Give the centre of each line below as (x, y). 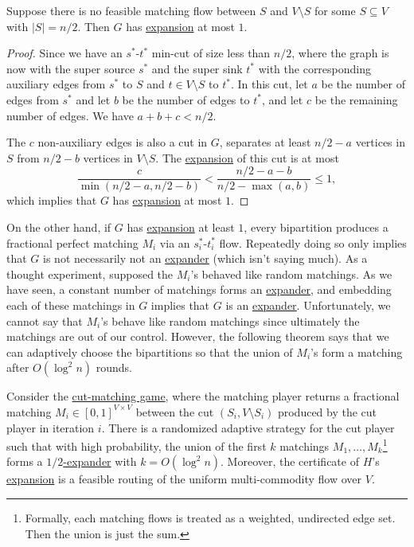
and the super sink (197, 68)
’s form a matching (357, 352)
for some (335, 10)
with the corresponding (315, 68)
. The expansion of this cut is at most (247, 157)
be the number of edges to (186, 99)
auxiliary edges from (56, 84)
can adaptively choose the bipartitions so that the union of (150, 352)
